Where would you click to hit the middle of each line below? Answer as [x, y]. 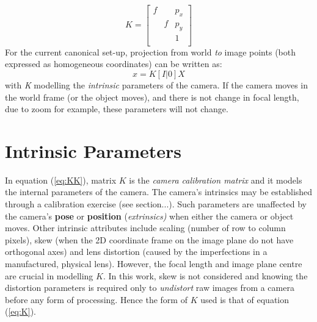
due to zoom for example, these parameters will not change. [117, 109]
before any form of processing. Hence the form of [96, 299]
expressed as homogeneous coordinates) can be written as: [114, 64]
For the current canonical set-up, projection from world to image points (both [150, 52]
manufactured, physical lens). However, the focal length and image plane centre [154, 263]
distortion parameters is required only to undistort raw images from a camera [150, 288]
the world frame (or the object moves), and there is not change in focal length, [152, 97]
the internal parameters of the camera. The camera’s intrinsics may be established [159, 192]
